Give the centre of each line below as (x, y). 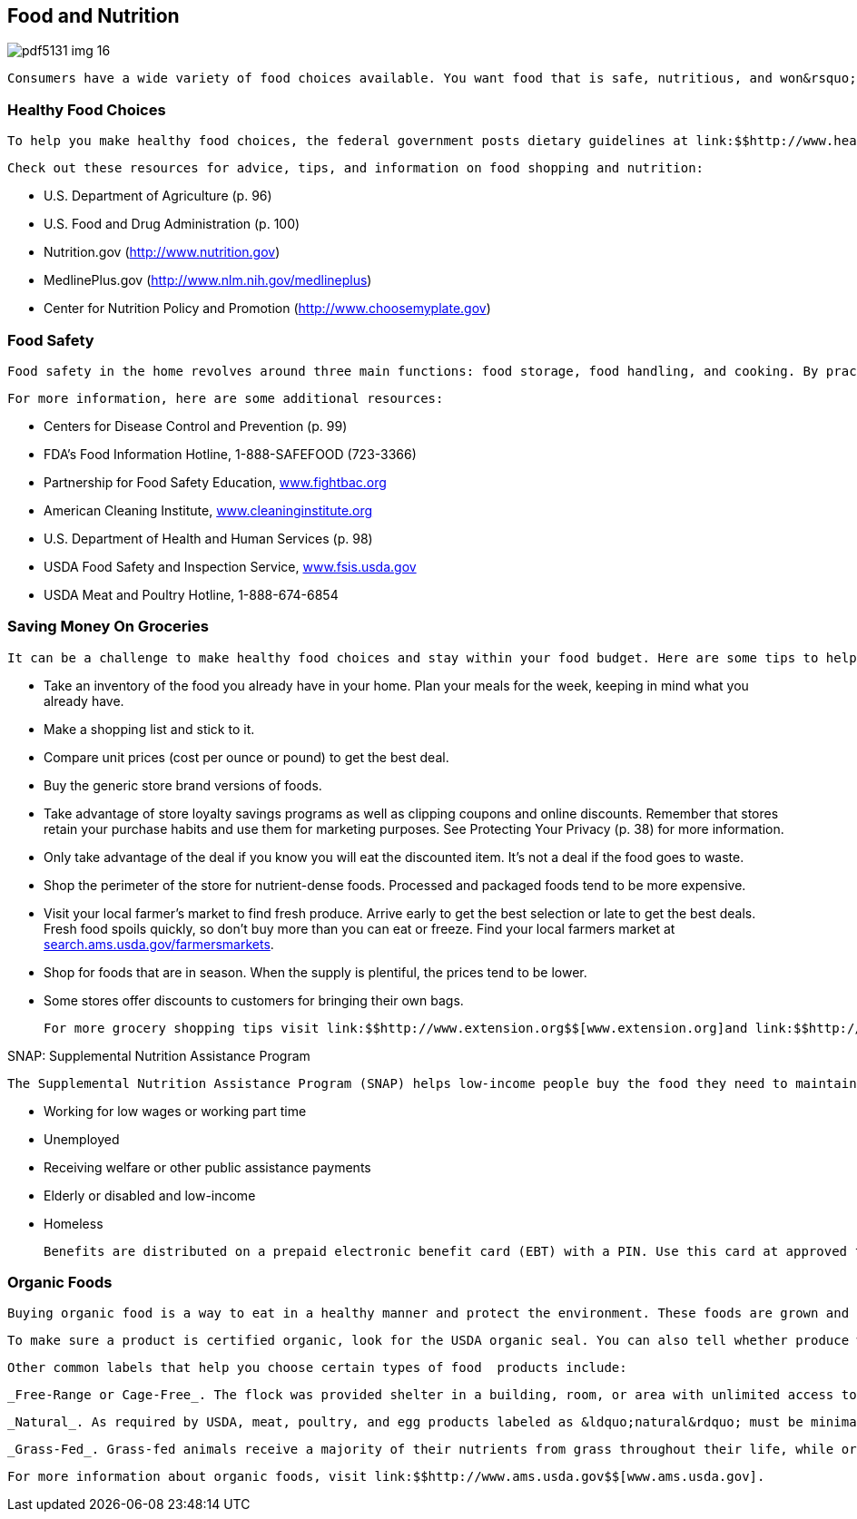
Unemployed (82, 1139)
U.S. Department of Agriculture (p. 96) (158, 196)
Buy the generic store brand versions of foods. (183, 785)
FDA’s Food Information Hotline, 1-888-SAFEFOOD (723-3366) (230, 454)
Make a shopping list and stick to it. (149, 729)
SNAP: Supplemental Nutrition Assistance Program (159, 1055)
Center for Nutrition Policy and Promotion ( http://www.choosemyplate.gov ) (267, 309)
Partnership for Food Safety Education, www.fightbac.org (215, 482)
